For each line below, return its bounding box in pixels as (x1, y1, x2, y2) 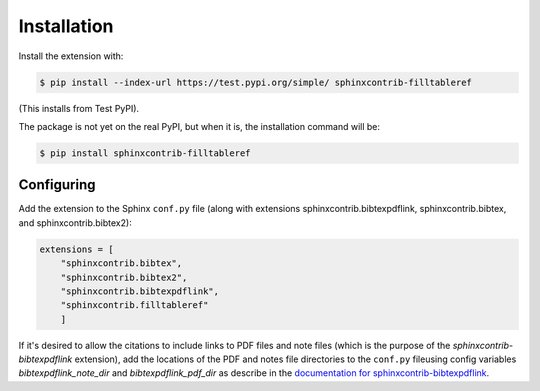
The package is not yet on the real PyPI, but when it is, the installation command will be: (18, 120, 380, 132)
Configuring (18, 176, 96, 194)
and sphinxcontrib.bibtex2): (18, 216, 132, 229)
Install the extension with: (18, 50, 124, 62)
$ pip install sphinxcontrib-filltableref (39, 147, 251, 159)
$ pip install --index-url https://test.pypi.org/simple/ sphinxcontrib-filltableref (39, 76, 472, 88)
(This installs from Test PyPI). (18, 102, 140, 114)
